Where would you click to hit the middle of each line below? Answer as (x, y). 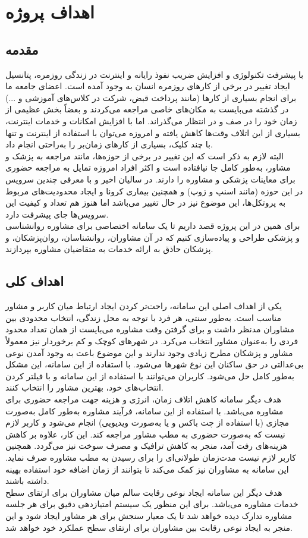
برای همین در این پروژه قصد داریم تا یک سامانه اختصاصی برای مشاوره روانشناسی (153, 226)
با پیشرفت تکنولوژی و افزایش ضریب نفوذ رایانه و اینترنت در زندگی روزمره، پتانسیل (155, 74)
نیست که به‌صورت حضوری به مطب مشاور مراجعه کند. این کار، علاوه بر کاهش (145, 434)
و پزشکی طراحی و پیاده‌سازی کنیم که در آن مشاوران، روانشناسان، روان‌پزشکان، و (153, 237)
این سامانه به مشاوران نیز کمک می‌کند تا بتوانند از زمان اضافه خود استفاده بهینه (147, 469)
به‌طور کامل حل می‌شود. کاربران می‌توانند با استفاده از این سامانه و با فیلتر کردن (150, 375)
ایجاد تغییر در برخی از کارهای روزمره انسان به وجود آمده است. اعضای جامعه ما (148, 86)
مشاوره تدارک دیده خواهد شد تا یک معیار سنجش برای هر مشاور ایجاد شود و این (149, 515)
